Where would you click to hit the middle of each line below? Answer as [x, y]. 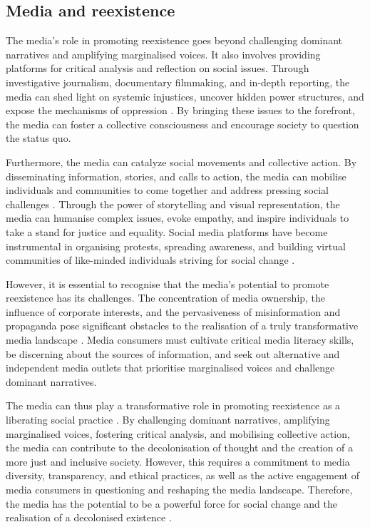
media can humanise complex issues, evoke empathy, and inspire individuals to [178, 218]
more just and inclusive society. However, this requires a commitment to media [178, 461]
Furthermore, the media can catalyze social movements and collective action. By [181, 162]
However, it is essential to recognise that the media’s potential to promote [168, 283]
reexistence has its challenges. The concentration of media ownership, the [166, 298]
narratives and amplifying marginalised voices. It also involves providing [163, 54]
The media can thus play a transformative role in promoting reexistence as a [173, 405]
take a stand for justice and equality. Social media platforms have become [167, 231]
